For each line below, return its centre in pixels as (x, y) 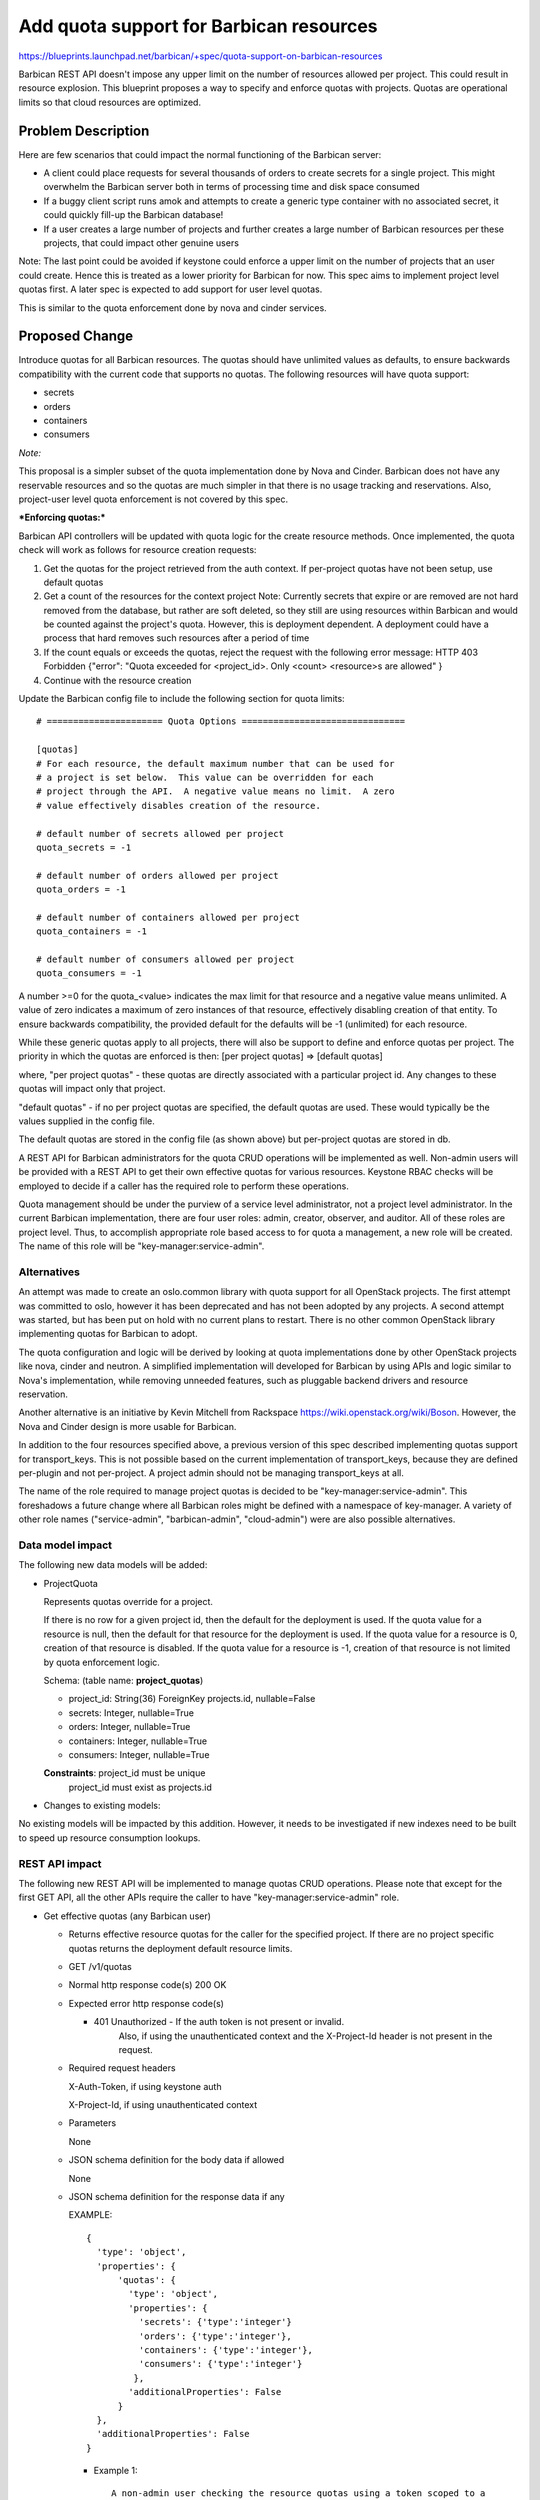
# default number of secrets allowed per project (160, 833)
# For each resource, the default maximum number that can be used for (215, 763)
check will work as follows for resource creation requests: (137, 550)
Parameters (92, 2123)
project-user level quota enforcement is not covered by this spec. (153, 499)
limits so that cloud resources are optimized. (110, 102)
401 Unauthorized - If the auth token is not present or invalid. (219, 2022)
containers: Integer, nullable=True (138, 1741)
